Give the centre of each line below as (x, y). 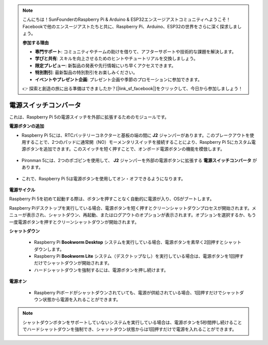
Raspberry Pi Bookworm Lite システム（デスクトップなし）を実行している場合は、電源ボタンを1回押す (139, 256)
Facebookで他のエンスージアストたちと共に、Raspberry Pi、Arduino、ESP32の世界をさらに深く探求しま (130, 26)
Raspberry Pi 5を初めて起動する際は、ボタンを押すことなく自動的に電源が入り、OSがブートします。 (112, 199)
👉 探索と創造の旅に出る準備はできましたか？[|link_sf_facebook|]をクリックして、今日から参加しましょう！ (133, 88)
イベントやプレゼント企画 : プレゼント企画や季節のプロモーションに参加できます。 (119, 79)
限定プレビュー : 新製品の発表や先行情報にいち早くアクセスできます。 (105, 65)
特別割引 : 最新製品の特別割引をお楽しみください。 (86, 72)
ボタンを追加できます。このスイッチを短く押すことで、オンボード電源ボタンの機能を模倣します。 (125, 149)
